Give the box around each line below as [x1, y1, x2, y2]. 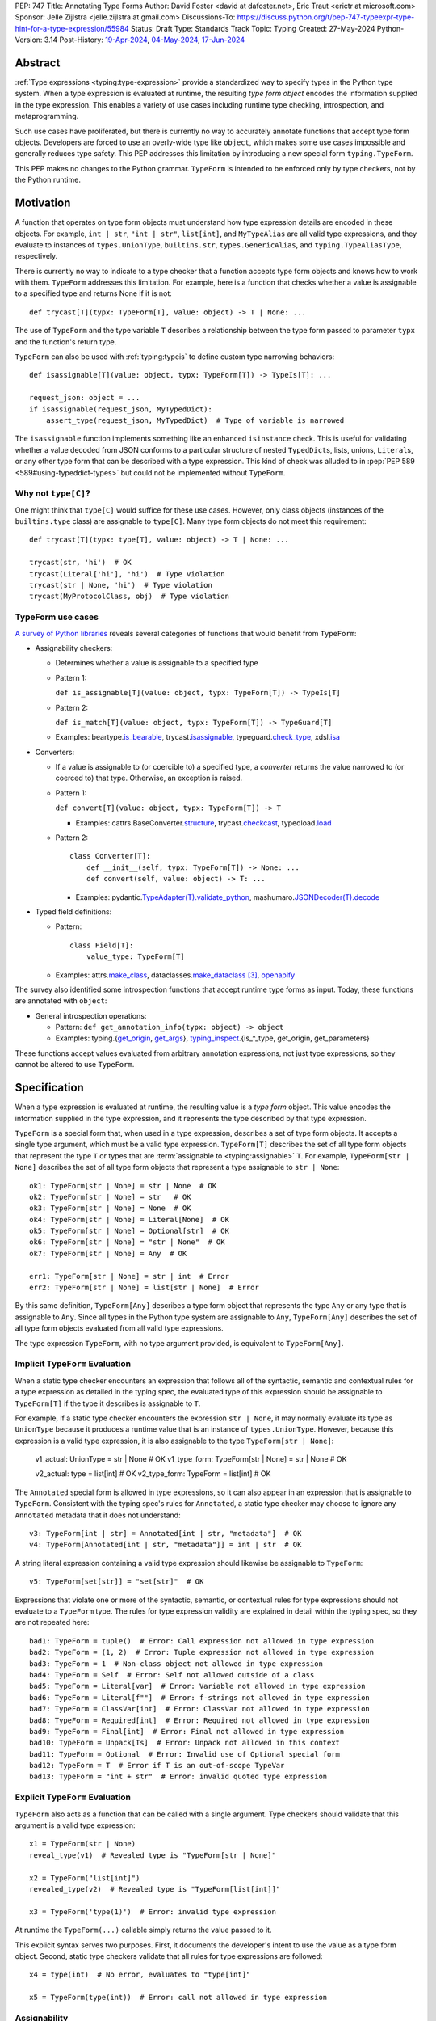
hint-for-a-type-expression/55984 [15, 23, 129, 33]
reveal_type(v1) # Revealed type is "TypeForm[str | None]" [29, 1850, 276, 1859]
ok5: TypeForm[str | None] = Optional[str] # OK [29, 1226, 230, 1236]
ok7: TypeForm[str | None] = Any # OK [29, 1249, 187, 1258]
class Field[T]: [69, 940, 134, 950]
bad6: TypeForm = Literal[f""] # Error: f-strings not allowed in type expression [29, 1693, 371, 1702]
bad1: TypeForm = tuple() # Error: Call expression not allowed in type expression [29, 1636, 375, 1645]
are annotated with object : [15, 996, 107, 1006]
